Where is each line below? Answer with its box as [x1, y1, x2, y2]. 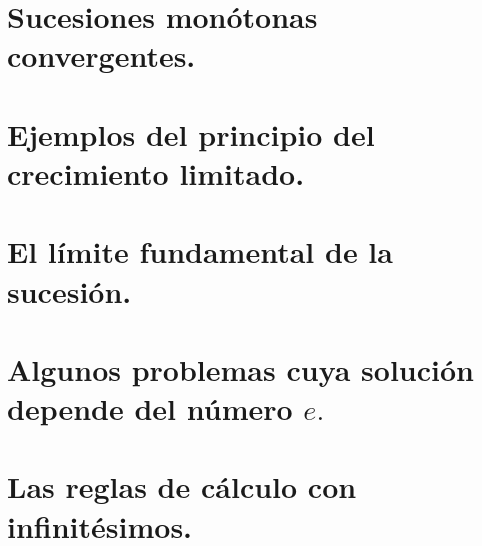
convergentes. [7, 35, 196, 76]
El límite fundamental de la [7, 231, 393, 272]
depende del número [7, 388, 293, 429]
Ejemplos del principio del [7, 113, 375, 154]
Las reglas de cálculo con [7, 466, 357, 507]
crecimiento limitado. [7, 152, 305, 193]
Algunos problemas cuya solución [7, 348, 474, 389]
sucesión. [7, 270, 132, 311]
